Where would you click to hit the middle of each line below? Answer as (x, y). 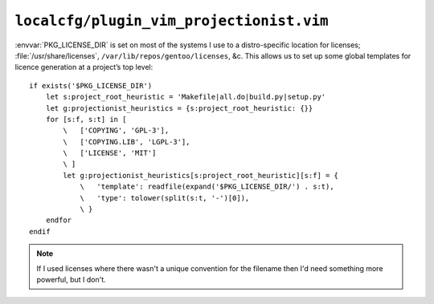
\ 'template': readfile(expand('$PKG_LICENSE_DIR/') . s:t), (207, 187)
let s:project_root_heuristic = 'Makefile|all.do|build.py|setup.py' (186, 97)
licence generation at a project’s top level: (84, 67)
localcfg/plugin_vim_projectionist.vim (172, 21)
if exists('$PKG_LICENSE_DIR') (91, 85)
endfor (59, 220)
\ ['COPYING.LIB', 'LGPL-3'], (127, 142)
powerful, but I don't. (71, 279)
